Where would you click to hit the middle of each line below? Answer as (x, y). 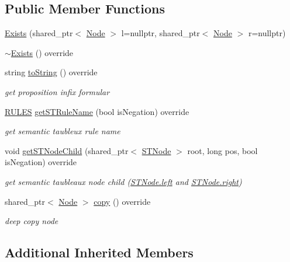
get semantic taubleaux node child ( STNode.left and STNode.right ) (123, 181)
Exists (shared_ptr (39, 33)
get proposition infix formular (57, 91)
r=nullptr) (267, 33)
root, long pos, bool (222, 150)
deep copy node (32, 221)
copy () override (122, 201)
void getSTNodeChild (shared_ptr (67, 150)
